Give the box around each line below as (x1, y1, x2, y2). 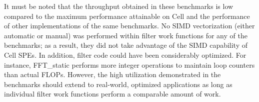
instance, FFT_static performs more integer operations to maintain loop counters (4, 59, 255, 70)
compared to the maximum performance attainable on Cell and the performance (4, 10, 250, 21)
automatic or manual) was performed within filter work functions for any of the (4, 30, 247, 40)
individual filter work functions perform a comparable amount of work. (4, 89, 221, 99)
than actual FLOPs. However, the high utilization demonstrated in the (4, 69, 221, 80)
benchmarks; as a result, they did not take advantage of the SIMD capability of (4, 40, 248, 50)
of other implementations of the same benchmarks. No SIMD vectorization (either (4, 20, 255, 31)
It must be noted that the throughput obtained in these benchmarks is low (4, 1, 233, 11)
